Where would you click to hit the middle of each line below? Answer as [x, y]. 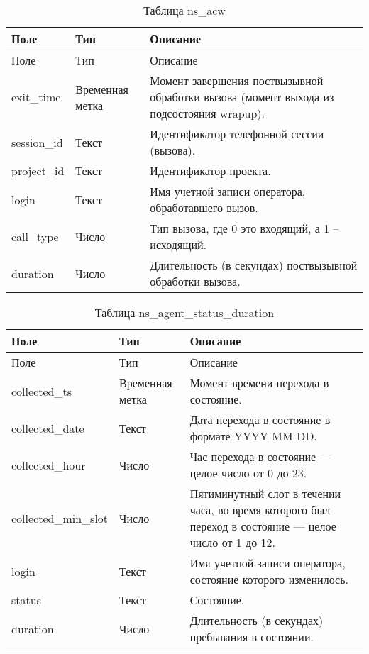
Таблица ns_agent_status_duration [184, 312]
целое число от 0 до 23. [248, 473]
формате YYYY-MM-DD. [253, 436]
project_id [38, 171]
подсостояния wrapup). [208, 113]
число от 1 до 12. [233, 542]
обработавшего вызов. [204, 207]
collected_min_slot [60, 518]
